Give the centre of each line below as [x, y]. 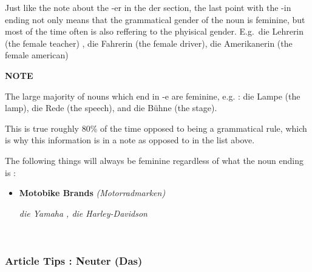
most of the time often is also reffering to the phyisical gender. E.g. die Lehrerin [154, 31]
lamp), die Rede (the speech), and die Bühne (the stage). [111, 108]
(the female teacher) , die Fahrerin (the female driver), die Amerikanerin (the [149, 43]
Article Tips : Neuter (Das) [74, 260]
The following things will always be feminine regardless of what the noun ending [154, 160]
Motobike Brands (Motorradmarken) [92, 193]
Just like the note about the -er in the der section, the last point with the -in [148, 7]
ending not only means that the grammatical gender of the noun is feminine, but [155, 19]
